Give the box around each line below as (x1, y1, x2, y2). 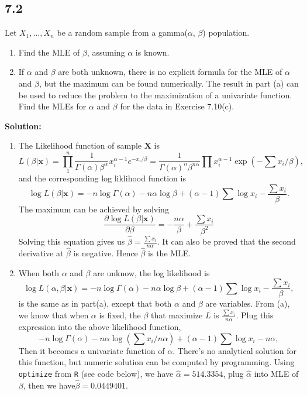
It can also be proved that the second (162, 235, 296, 248)
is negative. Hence (73, 247, 138, 259)
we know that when (18, 309, 89, 321)
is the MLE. (148, 247, 191, 259)
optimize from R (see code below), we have (18, 367, 174, 379)
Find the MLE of (18, 46, 80, 58)
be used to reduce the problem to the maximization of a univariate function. (18, 88, 292, 101)
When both (18, 266, 60, 279)
